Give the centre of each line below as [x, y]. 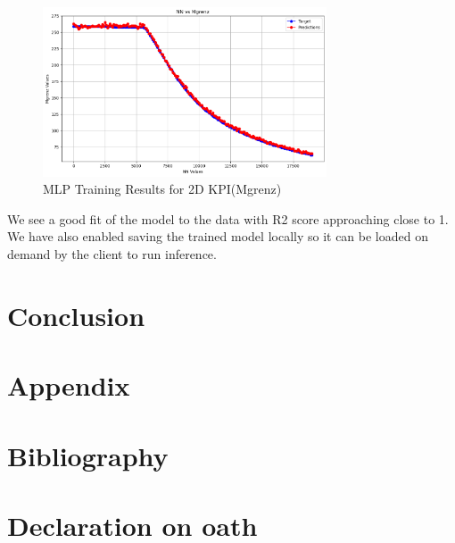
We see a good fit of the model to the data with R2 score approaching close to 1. [228, 218]
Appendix [69, 385]
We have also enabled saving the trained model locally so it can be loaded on [218, 236]
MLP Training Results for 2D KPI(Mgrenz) [162, 189]
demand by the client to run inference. [112, 254]
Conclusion [76, 315]
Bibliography [88, 455]
